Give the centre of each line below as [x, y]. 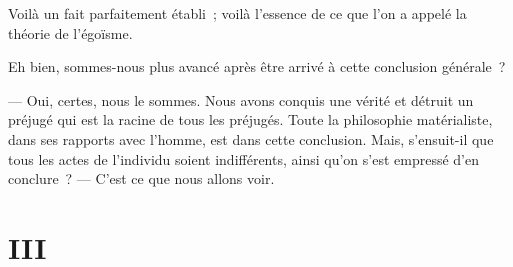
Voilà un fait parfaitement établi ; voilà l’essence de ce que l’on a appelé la [237, 13]
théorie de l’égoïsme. [70, 32]
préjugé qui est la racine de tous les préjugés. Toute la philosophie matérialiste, [250, 119]
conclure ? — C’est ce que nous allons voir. [141, 178]
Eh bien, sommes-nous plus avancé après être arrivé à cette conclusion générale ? [257, 66]
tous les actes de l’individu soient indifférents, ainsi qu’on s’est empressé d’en [243, 158]
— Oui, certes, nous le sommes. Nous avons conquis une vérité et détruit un [241, 99]
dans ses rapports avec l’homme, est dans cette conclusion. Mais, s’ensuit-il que [251, 138]
